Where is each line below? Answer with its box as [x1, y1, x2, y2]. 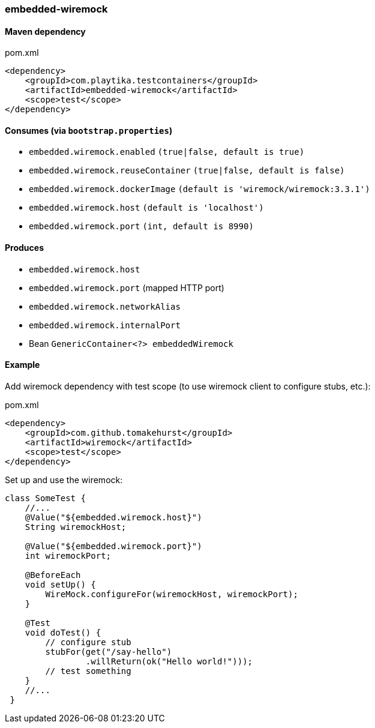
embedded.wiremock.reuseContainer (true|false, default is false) [29, 166, 345, 176]
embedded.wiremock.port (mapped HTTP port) [29, 282, 224, 293]
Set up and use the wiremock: [5, 474, 123, 485]
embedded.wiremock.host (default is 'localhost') [29, 203, 264, 213]
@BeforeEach [25, 570, 81, 580]
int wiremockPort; [25, 550, 112, 561]
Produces [5, 242, 44, 253]
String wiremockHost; [25, 522, 127, 532]
